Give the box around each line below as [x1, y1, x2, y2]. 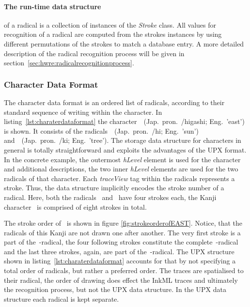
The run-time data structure [4, 1, 101, 11]
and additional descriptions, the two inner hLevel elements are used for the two [4, 164, 238, 174]
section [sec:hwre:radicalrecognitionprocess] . [4, 58, 134, 68]
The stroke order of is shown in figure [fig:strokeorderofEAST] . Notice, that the [4, 218, 242, 228]
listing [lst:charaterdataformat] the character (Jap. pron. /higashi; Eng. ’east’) [4, 116, 245, 126]
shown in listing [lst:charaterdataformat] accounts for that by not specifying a [4, 256, 236, 266]
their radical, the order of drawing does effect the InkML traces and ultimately [4, 275, 238, 285]
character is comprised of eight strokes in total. [4, 201, 147, 212]
